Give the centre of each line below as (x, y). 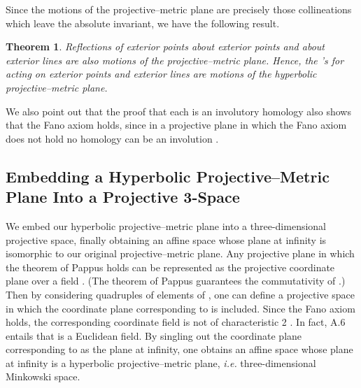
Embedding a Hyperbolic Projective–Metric (168, 176)
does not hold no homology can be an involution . (112, 138)
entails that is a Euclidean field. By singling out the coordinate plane (154, 335)
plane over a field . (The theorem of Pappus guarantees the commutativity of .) (176, 281)
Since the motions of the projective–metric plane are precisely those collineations (179, 9)
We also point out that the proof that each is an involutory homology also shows (178, 111)
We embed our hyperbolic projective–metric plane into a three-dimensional (166, 225)
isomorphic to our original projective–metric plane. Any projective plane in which (180, 253)
